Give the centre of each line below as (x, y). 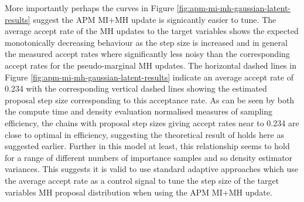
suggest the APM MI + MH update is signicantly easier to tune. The (155, 19)
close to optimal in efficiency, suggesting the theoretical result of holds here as (144, 134)
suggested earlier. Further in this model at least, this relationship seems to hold (147, 146)
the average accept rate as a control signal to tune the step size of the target (142, 180)
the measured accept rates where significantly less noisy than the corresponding (147, 54)
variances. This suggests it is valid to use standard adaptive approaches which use (151, 169)
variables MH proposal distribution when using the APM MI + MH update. (139, 192)
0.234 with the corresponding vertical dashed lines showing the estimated (136, 88)
